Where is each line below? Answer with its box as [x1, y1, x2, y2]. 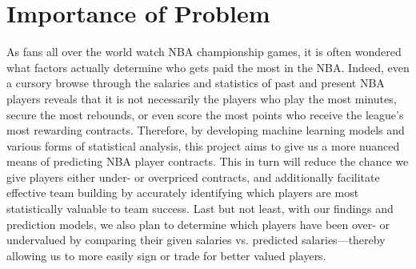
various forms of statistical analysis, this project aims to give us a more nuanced [6, 137, 400, 154]
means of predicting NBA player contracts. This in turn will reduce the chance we [6, 153, 409, 170]
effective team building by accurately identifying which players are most [6, 184, 359, 201]
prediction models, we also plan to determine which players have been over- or [6, 215, 390, 232]
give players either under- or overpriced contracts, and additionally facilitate [6, 168, 380, 185]
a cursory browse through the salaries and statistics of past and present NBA [6, 74, 385, 91]
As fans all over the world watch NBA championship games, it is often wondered [6, 43, 402, 60]
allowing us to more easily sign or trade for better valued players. [6, 247, 326, 263]
